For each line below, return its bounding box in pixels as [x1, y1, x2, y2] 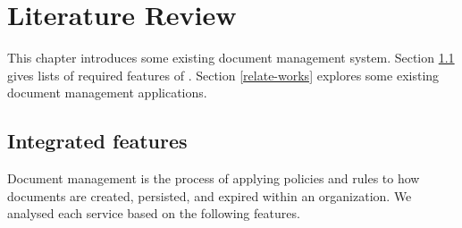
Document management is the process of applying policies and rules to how [7, 169, 420, 188]
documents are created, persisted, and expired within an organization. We [7, 186, 412, 205]
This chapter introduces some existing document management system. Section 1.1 [7, 48, 455, 67]
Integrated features [7, 127, 188, 155]
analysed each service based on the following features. [7, 204, 300, 223]
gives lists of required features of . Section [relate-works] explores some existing [7, 65, 440, 84]
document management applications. [7, 83, 207, 102]
